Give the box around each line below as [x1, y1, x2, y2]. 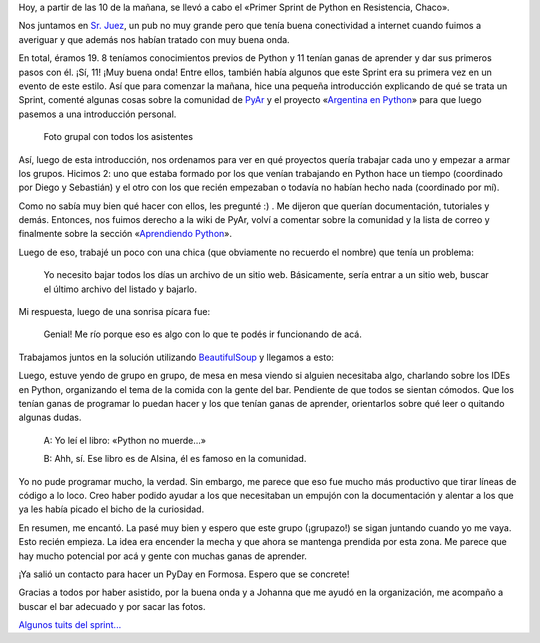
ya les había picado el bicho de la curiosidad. [18, 503, 205, 515]
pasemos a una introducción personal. [18, 108, 177, 120]
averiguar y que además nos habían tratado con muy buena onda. [18, 33, 290, 45]
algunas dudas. [18, 411, 82, 424]
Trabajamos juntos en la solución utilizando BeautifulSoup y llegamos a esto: [18, 351, 335, 363]
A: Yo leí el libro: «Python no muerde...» [43, 434, 207, 446]
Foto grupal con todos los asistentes [43, 131, 194, 143]
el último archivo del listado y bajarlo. [43, 283, 198, 295]
